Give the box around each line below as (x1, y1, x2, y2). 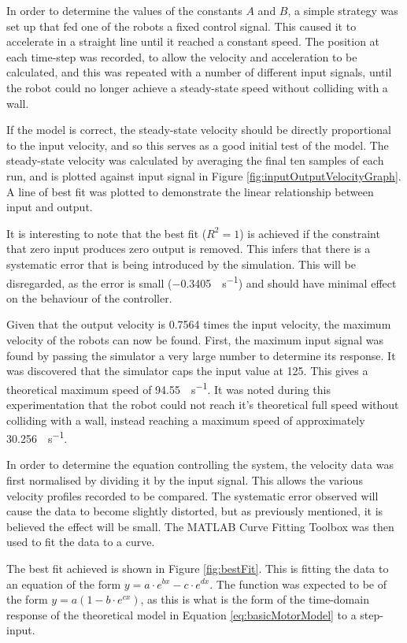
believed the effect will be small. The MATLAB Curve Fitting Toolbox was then (6, 518, 394, 534)
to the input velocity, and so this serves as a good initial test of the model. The (6, 136, 389, 153)
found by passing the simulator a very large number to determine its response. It (6, 347, 396, 363)
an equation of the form (6, 575, 121, 592)
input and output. (6, 199, 93, 215)
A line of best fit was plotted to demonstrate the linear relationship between (6, 183, 374, 199)
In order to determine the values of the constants (6, 2, 242, 18)
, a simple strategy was (287, 2, 398, 18)
